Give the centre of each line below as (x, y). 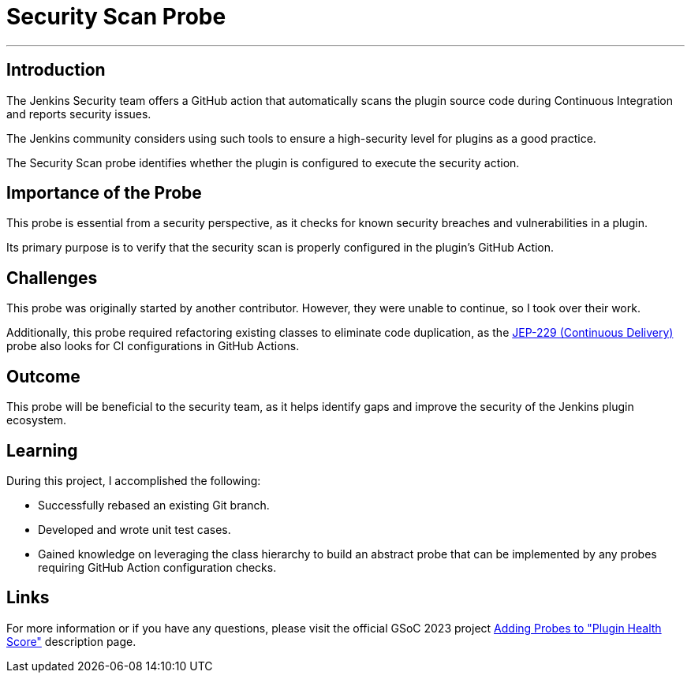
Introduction (56, 70)
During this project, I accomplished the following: (134, 480)
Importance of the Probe (104, 193)
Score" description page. (71, 641)
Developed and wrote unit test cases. (134, 529)
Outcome (43, 376)
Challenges (52, 278)
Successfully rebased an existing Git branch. (154, 505)
